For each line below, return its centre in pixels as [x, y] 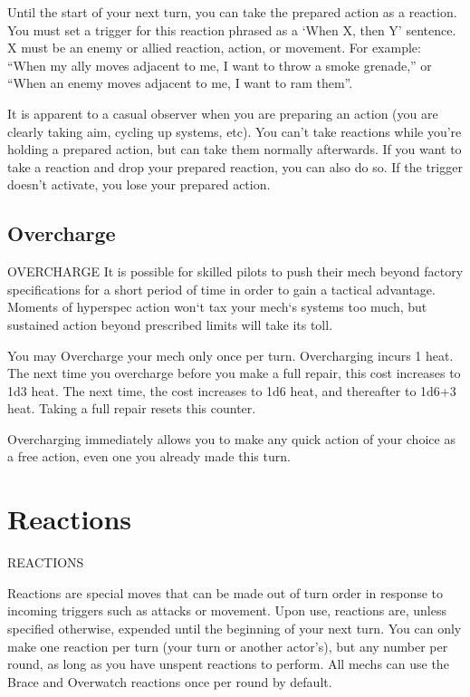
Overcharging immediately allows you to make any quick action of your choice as [231, 438]
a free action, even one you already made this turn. [149, 456]
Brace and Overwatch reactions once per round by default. [170, 681]
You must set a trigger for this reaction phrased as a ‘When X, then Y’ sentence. [232, 29]
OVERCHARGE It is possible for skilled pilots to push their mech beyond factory [235, 271]
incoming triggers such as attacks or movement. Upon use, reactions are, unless [227, 610]
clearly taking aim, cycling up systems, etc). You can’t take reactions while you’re [235, 131]
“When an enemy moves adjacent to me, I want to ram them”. [180, 83]
